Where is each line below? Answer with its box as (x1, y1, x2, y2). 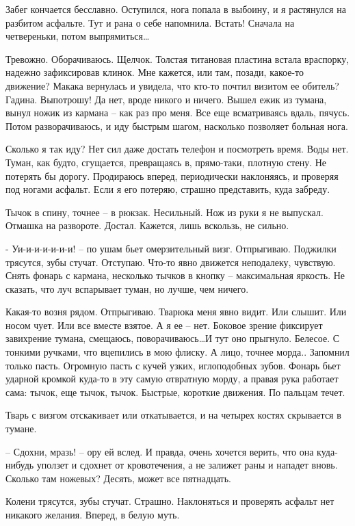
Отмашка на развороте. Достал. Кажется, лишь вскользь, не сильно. (5, 218, 289, 233)
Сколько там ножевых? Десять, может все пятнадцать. (5, 471, 231, 485)
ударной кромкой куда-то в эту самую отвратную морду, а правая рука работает (5, 371, 339, 386)
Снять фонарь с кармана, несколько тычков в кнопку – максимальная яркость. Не (5, 268, 345, 282)
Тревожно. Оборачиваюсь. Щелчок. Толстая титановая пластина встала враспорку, (5, 51, 350, 66)
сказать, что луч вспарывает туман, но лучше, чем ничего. (5, 281, 249, 295)
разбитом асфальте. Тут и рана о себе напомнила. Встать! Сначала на (5, 15, 295, 29)
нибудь (5, 458, 34, 472)
